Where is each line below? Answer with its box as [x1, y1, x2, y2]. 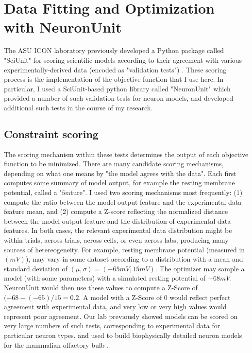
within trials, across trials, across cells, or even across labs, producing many [4, 235, 229, 245]
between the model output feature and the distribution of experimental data [4, 215, 231, 226]
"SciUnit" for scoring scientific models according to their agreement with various [4, 54, 242, 65]
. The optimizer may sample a [155, 263, 245, 273]
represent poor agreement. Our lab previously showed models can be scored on [4, 311, 238, 321]
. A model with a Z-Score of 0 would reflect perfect [79, 292, 231, 302]
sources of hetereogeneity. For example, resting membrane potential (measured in [4, 244, 245, 254]
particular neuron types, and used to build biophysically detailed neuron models [4, 330, 242, 340]
